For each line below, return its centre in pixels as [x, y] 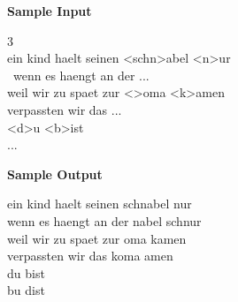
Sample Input [50, 11]
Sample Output [55, 174]
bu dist [26, 290]
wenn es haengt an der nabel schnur [104, 220]
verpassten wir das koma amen [90, 256]
